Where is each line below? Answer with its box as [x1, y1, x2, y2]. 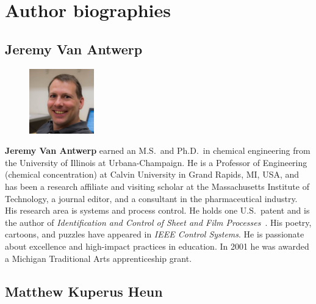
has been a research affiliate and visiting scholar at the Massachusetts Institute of [5, 179, 309, 192]
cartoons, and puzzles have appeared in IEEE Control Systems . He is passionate [5, 228, 304, 241]
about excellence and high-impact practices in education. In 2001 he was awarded [5, 239, 309, 252]
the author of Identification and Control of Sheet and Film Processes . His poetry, [5, 215, 312, 228]
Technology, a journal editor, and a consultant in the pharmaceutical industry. [5, 192, 298, 204]
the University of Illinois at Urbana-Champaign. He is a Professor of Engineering [5, 156, 307, 168]
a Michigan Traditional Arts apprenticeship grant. [5, 252, 192, 264]
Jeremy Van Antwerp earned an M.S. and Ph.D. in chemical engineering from [5, 144, 311, 157]
